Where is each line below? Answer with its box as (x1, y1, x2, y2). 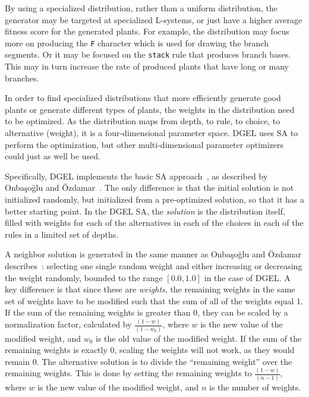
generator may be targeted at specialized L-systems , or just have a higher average (5, 13, 302, 26)
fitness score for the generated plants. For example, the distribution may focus (5, 25, 289, 37)
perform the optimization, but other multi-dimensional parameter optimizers (5, 138, 284, 150)
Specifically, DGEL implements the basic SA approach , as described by (5, 169, 268, 182)
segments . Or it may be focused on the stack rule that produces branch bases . (5, 48, 291, 61)
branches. (5, 71, 39, 84)
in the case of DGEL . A (204, 271, 291, 283)
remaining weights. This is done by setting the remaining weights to (5, 367, 252, 379)
